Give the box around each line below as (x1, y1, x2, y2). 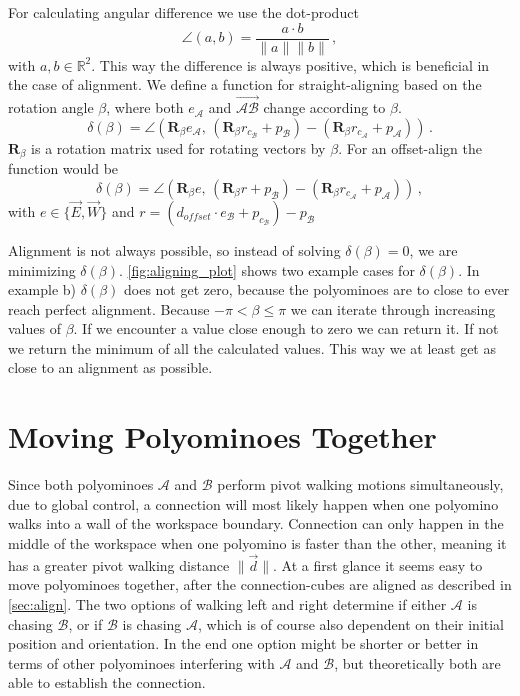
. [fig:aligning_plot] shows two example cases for (118, 259, 415, 280)
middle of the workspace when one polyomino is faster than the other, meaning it (8, 532, 507, 553)
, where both (106, 97, 184, 118)
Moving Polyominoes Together (8, 416, 437, 457)
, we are (409, 239, 458, 260)
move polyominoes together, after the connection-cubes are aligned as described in (8, 574, 512, 595)
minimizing (8, 259, 76, 280)
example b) (8, 279, 77, 300)
